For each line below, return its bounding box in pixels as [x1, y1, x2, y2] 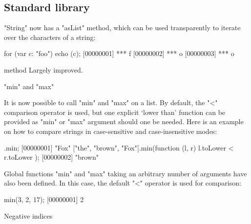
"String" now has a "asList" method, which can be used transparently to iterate [4, 22, 241, 33]
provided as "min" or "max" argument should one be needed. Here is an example [4, 116, 244, 127]
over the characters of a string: [4, 32, 96, 42]
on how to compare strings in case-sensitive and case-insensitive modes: [4, 126, 217, 136]
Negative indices [4, 210, 53, 221]
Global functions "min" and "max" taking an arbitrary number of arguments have [4, 168, 247, 178]
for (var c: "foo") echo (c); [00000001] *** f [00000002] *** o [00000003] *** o [4, 48, 234, 58]
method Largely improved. [4, 64, 83, 75]
